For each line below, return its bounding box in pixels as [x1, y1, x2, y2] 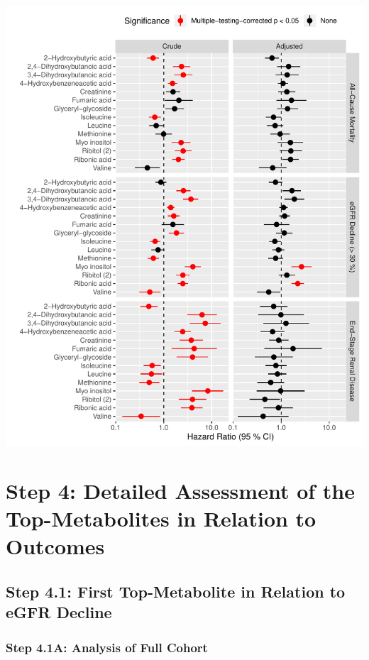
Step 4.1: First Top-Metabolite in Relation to [6, 581, 346, 603]
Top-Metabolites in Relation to [6, 504, 316, 533]
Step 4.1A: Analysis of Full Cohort [6, 638, 208, 656]
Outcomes [6, 532, 105, 561]
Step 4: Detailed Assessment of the [6, 476, 355, 505]
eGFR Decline [6, 601, 112, 623]
